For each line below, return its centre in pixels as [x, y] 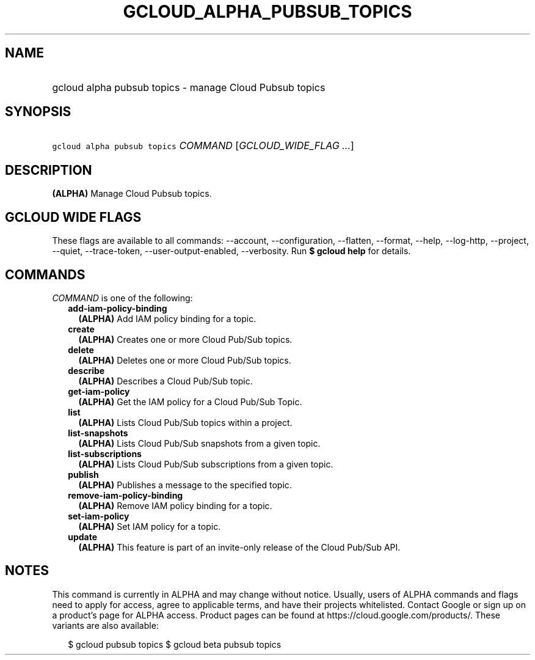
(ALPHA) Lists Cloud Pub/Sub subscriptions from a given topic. [206, 464]
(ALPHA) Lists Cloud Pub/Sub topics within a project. [185, 422]
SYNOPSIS [38, 112]
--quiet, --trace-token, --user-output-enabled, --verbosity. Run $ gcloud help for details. [231, 251]
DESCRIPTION [49, 170]
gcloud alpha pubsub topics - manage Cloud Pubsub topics [189, 87]
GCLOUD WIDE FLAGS [73, 217]
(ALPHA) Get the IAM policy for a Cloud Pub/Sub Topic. [190, 402]
